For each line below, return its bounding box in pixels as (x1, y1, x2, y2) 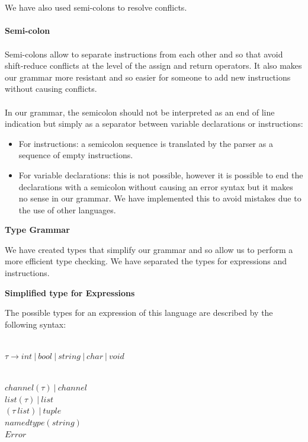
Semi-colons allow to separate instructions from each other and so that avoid (5, 47, 283, 60)
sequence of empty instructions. (18, 149, 133, 161)
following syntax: (5, 318, 66, 330)
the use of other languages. (18, 203, 116, 216)
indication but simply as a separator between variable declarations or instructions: (5, 117, 303, 130)
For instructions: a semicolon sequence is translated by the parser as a (18, 137, 273, 149)
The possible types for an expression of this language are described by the (5, 306, 273, 319)
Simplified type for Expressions (5, 286, 135, 299)
